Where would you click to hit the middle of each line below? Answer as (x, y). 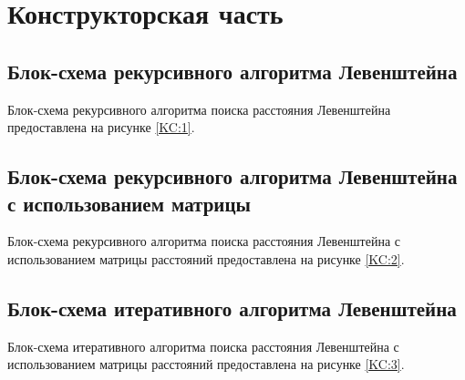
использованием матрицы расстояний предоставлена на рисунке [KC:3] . (206, 364)
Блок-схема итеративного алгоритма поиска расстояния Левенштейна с (203, 346)
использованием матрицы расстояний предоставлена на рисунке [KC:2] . (206, 258)
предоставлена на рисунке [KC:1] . (101, 127)
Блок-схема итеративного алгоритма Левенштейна (232, 308)
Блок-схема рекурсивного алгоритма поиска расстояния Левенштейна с (204, 241)
